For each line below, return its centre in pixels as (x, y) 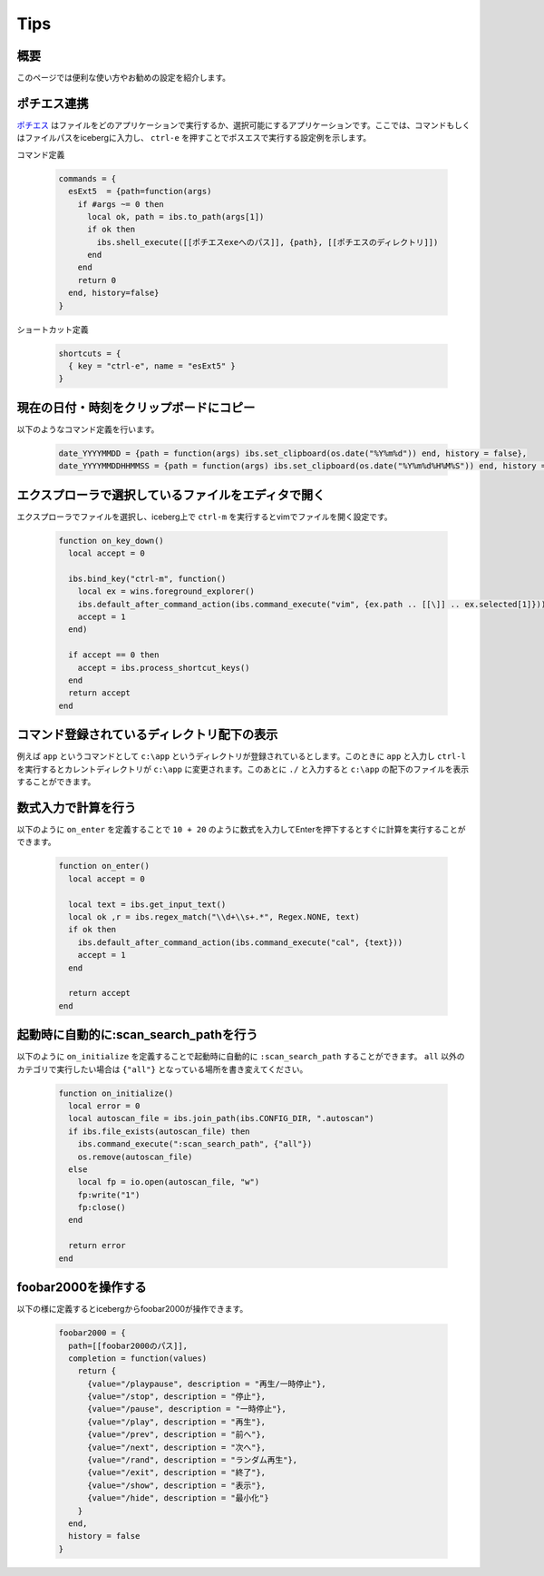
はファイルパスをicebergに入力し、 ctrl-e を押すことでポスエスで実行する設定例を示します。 (194, 138)
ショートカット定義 (53, 329)
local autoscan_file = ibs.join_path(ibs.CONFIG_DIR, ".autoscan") (221, 1118)
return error (97, 1246)
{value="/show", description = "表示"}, (177, 1485)
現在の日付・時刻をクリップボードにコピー (136, 407)
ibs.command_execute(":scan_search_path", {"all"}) (195, 1144)
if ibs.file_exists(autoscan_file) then (159, 1131)
